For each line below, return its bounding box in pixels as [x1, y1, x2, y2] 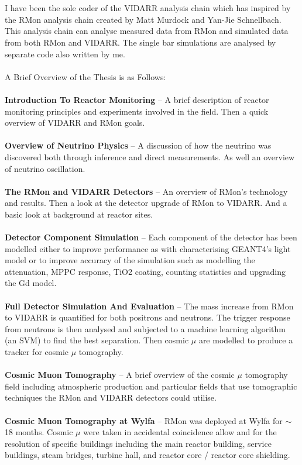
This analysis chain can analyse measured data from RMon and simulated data [5, 25, 289, 37]
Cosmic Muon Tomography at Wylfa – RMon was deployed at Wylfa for [5, 414, 283, 426]
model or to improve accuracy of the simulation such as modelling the [5, 254, 255, 266]
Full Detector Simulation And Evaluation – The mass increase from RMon [5, 299, 294, 312]
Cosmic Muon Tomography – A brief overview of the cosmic [5, 368, 235, 381]
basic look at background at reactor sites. [5, 208, 153, 220]
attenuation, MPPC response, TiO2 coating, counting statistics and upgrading [5, 265, 286, 277]
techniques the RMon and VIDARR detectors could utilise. [5, 391, 217, 404]
